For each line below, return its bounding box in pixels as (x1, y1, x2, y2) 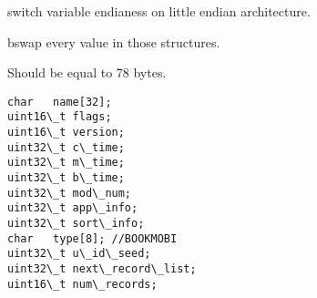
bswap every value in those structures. (7, 32, 220, 51)
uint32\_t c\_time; (7, 140, 125, 154)
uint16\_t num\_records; (7, 277, 158, 291)
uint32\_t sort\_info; (7, 217, 145, 231)
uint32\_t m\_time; (7, 156, 125, 170)
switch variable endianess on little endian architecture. (7, 2, 311, 20)
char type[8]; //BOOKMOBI (7, 231, 178, 245)
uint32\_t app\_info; (7, 201, 138, 215)
